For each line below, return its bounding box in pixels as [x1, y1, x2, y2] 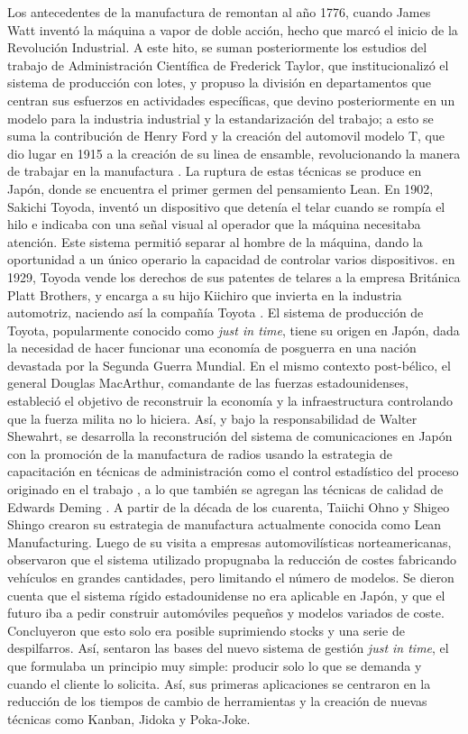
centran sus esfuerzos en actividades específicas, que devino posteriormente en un [7, 90, 455, 109]
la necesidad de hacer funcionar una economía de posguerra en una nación [7, 338, 417, 357]
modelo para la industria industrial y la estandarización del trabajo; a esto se [7, 108, 434, 127]
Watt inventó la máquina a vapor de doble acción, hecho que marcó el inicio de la [7, 20, 458, 39]
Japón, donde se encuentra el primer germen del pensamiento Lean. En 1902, [7, 179, 434, 197]
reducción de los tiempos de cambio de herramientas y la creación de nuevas [7, 692, 427, 711]
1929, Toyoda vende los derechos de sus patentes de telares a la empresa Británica [7, 267, 461, 286]
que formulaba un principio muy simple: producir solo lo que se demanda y [7, 656, 422, 674]
